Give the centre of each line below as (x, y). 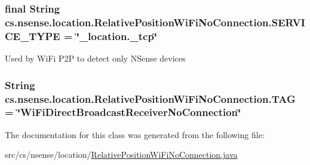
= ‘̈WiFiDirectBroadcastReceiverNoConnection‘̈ (123, 112)
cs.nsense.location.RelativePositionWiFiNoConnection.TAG (150, 98)
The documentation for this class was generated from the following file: (135, 134)
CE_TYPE (33, 36)
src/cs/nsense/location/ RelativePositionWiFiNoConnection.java (121, 155)
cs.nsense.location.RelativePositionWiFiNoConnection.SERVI (155, 22)
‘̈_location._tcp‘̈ (117, 36)
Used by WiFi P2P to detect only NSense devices (95, 58)
